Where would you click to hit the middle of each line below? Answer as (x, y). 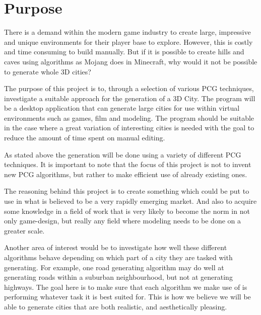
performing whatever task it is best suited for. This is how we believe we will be (127, 297)
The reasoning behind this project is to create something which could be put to (127, 191)
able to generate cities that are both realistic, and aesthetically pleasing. (116, 306)
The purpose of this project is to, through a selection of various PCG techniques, (129, 88)
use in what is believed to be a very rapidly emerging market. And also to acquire (130, 201)
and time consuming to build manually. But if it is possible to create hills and (124, 52)
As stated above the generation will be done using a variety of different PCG (123, 154)
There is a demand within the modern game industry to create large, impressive (127, 32)
